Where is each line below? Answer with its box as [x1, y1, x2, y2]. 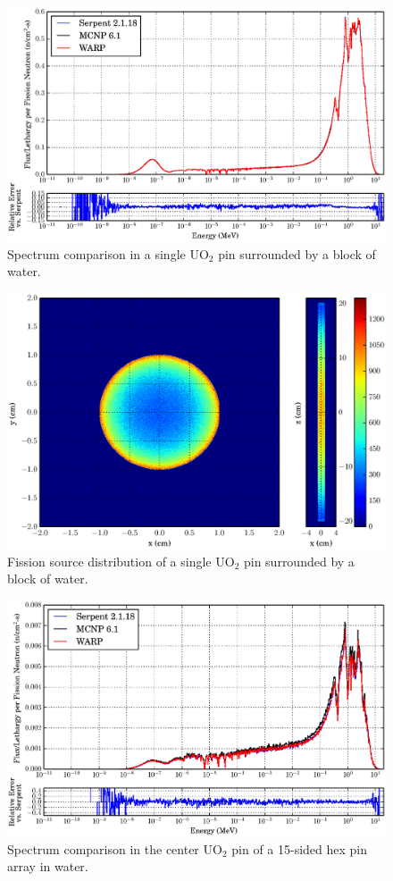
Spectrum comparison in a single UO [7, 244, 209, 263]
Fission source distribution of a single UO [7, 551, 235, 570]
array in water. [7, 857, 88, 876]
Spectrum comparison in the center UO [7, 839, 222, 858]
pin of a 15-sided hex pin [231, 839, 368, 858]
